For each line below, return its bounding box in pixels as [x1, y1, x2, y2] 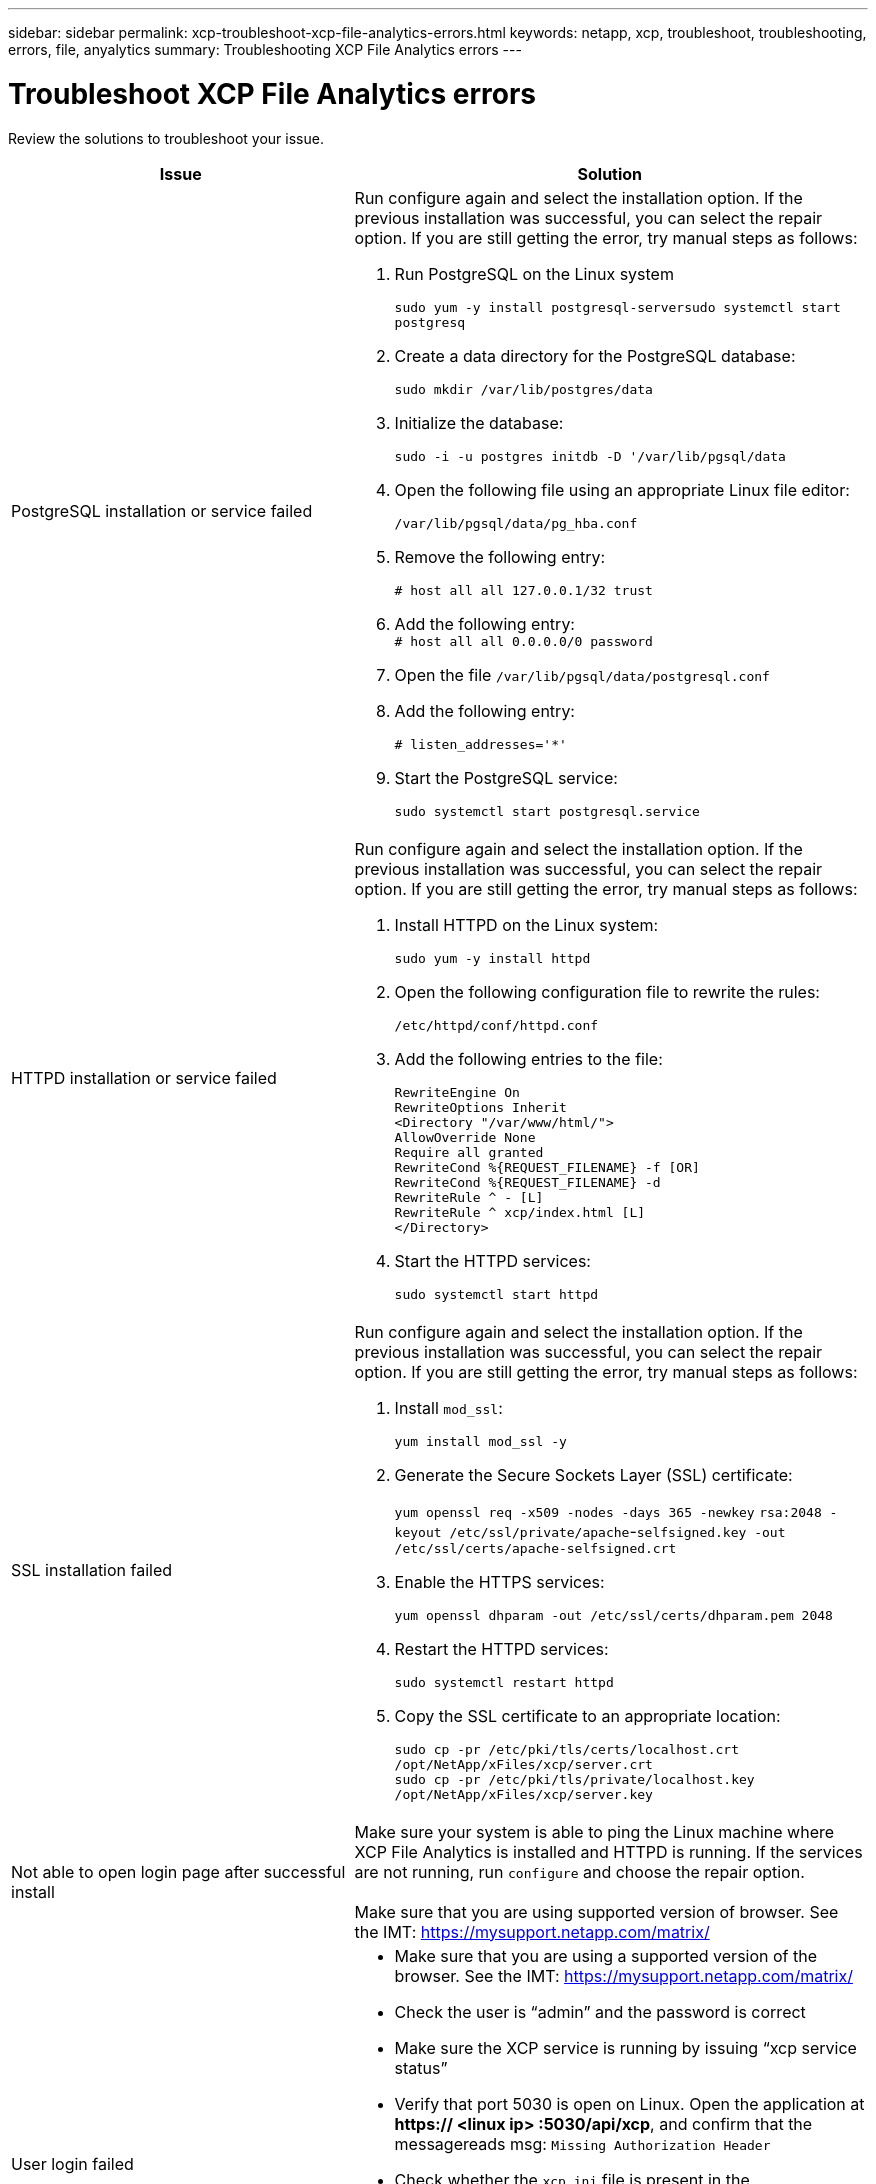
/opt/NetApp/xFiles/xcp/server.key [394, 1786, 653, 1802]
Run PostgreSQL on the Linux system [394, 263, 674, 284]
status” [394, 2057, 448, 2078]
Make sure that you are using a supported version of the [394, 1945, 818, 1966]
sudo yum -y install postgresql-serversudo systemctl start [394, 299, 841, 315]
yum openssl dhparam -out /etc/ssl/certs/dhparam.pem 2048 [394, 1607, 833, 1623]
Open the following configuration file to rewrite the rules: [394, 981, 820, 1002]
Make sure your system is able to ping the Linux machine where [354, 1821, 835, 1842]
